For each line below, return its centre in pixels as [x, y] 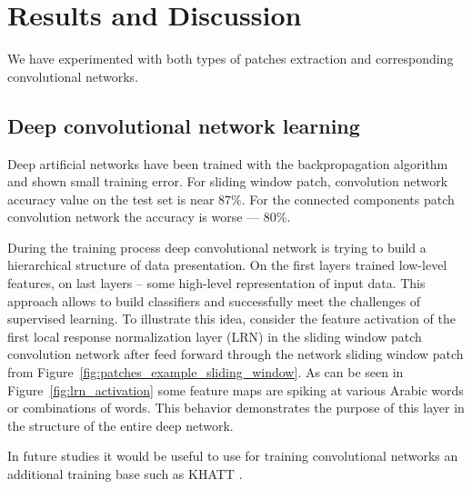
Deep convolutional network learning [184, 125]
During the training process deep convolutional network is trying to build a [217, 247]
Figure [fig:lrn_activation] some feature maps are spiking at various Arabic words [236, 389]
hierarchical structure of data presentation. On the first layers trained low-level [227, 265]
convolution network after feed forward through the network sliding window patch [236, 354]
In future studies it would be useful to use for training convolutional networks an [233, 456]
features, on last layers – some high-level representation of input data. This [216, 283]
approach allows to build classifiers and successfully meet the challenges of [214, 300]
